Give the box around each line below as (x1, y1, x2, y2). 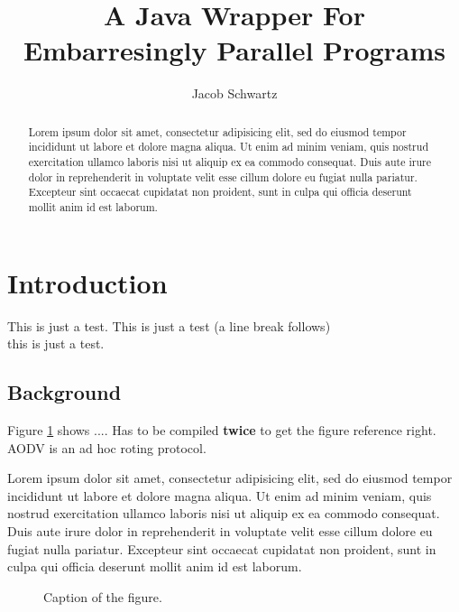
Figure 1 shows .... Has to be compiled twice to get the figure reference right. (7, 420, 436, 439)
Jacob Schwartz (191, 84, 278, 103)
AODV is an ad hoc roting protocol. (7, 438, 207, 457)
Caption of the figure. (43, 587, 162, 606)
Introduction (7, 264, 168, 301)
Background (7, 378, 122, 406)
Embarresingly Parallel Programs (23, 32, 446, 69)
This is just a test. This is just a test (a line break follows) (7, 316, 331, 335)
